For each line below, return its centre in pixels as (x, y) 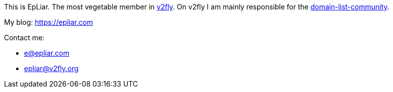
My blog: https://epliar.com (49, 22)
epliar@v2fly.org (51, 68)
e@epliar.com (47, 53)
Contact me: (24, 38)
